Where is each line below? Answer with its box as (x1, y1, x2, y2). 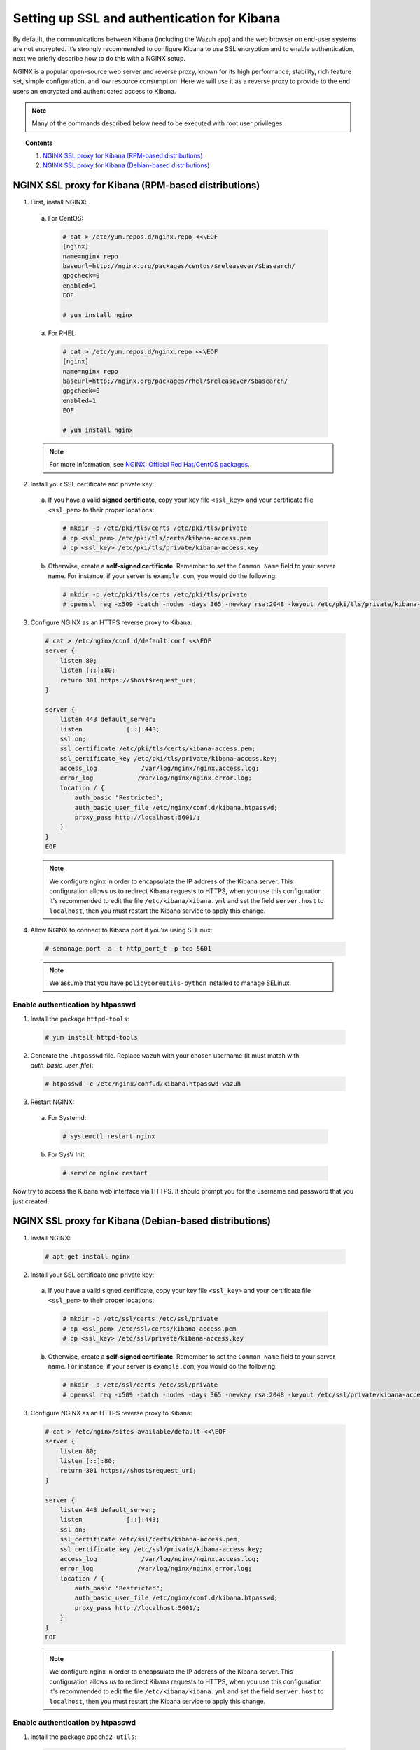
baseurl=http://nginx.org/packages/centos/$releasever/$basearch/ (62, 262, 295, 269)
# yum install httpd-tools (45, 1033, 138, 1041)
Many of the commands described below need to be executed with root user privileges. (31, 119, 285, 127)
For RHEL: (48, 329, 77, 337)
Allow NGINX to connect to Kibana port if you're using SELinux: (30, 926, 213, 934)
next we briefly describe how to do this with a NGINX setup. (13, 55, 185, 63)
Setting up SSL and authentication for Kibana (13, 10, 281, 26)
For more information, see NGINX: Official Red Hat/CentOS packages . (49, 461, 250, 469)
